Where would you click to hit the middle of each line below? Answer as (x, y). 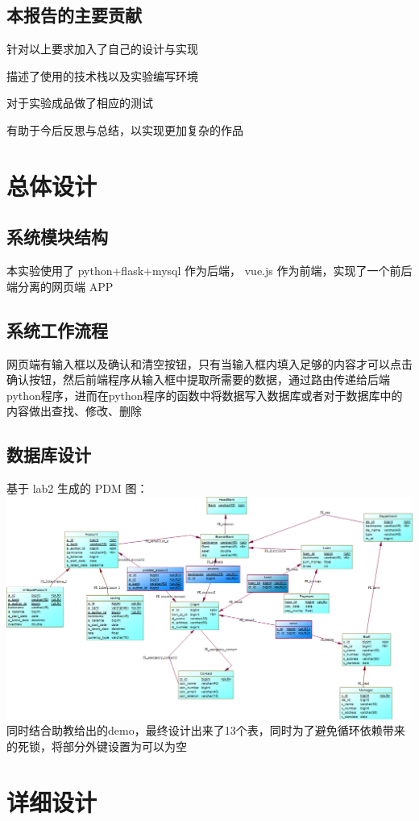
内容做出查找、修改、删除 (74, 411)
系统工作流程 (57, 329)
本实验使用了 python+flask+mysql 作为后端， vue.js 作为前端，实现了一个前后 (209, 271)
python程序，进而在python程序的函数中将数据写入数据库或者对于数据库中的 (205, 395)
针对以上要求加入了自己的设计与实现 (102, 49)
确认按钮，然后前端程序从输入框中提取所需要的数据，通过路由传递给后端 (198, 379)
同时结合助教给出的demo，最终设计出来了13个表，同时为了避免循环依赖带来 (206, 730)
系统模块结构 (57, 237)
